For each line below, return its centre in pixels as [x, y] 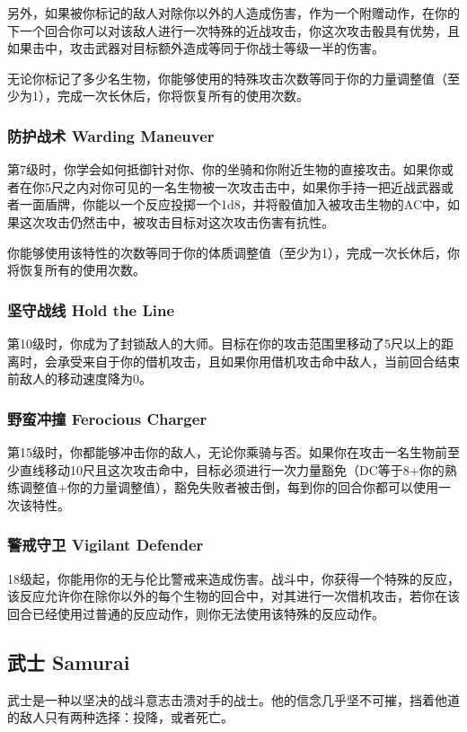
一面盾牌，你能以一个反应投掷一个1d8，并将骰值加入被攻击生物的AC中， [233, 204]
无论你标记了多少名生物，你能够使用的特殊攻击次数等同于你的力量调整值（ [227, 78]
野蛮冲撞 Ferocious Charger [107, 418]
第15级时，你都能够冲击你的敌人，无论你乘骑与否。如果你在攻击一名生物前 [227, 451]
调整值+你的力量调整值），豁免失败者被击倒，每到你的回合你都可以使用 [229, 487]
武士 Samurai [69, 661]
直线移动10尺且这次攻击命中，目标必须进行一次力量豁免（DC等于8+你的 [232, 469]
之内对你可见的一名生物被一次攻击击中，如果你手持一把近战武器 [252, 186]
